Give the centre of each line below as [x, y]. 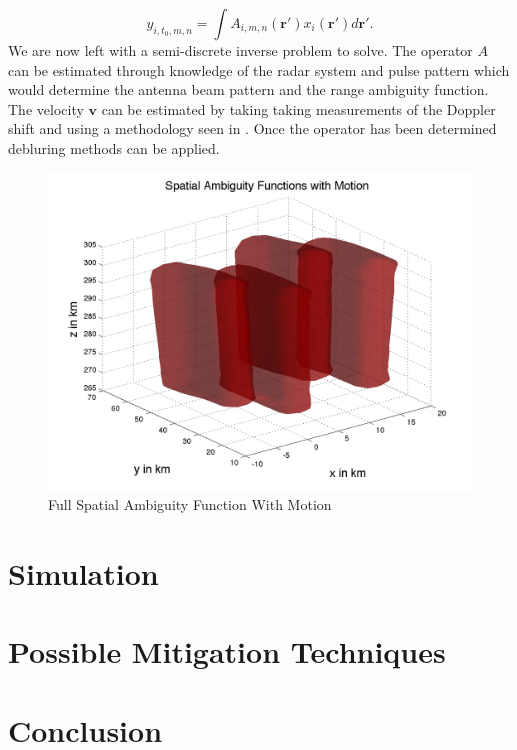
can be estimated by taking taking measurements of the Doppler [298, 108]
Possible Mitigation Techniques [227, 651]
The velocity [46, 108]
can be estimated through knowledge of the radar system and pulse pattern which [259, 69]
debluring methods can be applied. [114, 147]
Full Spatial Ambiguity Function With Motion [190, 504]
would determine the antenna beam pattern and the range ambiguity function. [248, 89]
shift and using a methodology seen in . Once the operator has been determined [252, 128]
